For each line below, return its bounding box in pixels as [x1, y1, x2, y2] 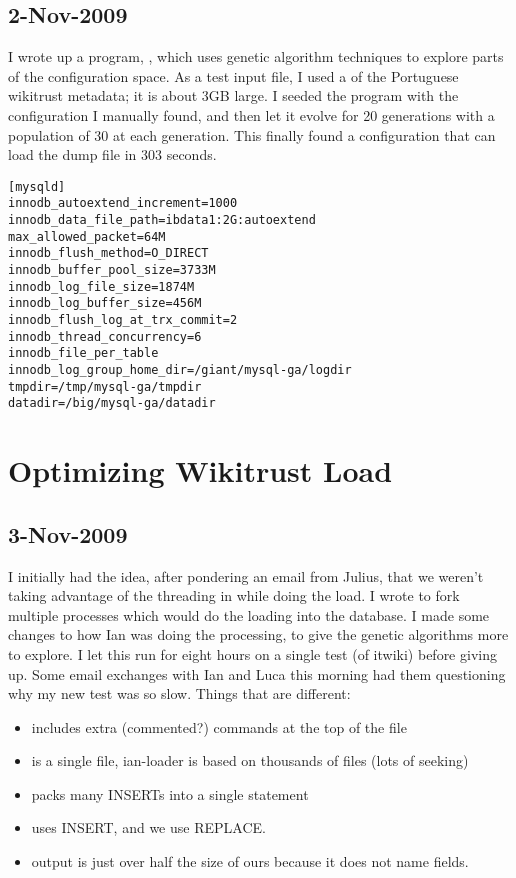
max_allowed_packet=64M [8, 229, 166, 244]
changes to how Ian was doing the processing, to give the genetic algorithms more [8, 624, 509, 645]
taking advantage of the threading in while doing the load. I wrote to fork [8, 585, 460, 606]
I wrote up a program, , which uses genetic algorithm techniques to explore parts [8, 46, 504, 67]
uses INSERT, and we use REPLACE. [31, 817, 266, 838]
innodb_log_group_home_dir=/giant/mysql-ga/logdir [8, 362, 352, 377]
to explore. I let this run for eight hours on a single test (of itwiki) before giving [8, 643, 497, 664]
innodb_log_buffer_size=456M [8, 296, 202, 311]
